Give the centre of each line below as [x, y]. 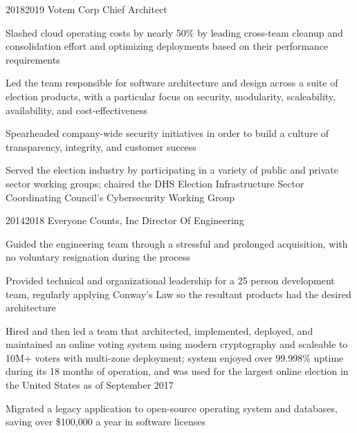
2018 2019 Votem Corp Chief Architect [86, 9]
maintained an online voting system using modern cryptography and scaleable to [177, 344]
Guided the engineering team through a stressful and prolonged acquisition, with [177, 243]
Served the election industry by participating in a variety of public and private [172, 170]
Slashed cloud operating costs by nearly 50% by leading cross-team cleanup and [174, 32]
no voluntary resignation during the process [98, 257]
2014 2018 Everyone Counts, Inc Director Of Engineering [125, 220]
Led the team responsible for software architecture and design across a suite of [172, 83]
